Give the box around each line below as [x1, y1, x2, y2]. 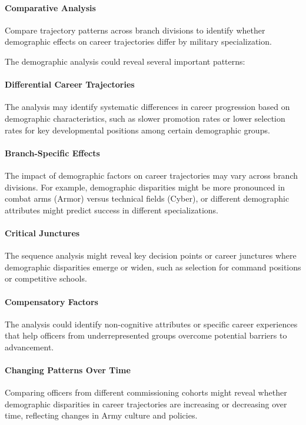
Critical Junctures [5, 226, 80, 239]
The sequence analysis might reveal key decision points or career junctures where [5, 249, 297, 262]
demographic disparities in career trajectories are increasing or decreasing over [5, 397, 287, 410]
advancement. [5, 340, 54, 353]
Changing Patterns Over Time [5, 364, 131, 376]
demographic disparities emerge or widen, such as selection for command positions [5, 260, 301, 273]
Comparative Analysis [5, 1, 96, 14]
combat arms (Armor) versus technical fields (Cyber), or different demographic [5, 192, 290, 205]
